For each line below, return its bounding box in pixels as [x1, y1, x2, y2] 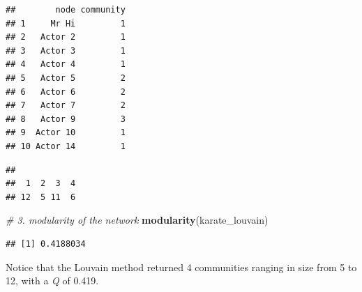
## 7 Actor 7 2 [6, 100, 126, 111]
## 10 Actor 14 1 [6, 141, 126, 151]
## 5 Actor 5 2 [6, 72, 126, 83]
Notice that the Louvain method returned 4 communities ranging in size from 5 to [6, 259, 357, 274]
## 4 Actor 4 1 [6, 59, 126, 70]
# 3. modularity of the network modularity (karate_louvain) [6, 213, 269, 227]
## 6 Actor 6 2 [6, 86, 126, 97]
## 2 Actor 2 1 [6, 32, 126, 43]
